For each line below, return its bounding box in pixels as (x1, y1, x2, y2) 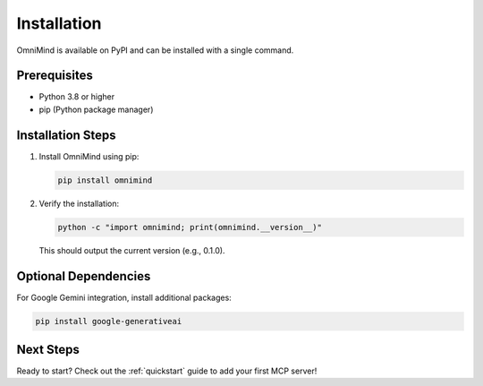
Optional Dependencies (16, 269, 151, 284)
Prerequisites (16, 68, 93, 83)
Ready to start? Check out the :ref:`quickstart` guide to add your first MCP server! (16, 365, 318, 376)
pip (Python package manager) (38, 104, 154, 115)
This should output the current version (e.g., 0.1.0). (38, 244, 225, 255)
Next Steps (16, 341, 80, 357)
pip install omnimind (57, 175, 153, 185)
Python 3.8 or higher (38, 91, 115, 102)
